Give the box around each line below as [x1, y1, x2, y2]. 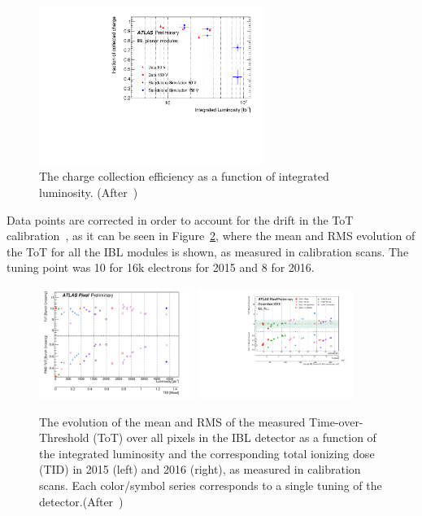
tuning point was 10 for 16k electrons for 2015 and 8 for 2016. [7, 259, 315, 276]
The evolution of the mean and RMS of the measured [39, 413, 306, 430]
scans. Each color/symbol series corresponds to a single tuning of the [39, 477, 382, 494]
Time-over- [309, 413, 363, 430]
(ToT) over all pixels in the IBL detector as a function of [93, 429, 376, 446]
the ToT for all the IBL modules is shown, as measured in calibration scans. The [7, 243, 409, 260]
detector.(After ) [39, 492, 124, 509]
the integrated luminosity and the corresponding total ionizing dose [39, 444, 375, 461]
